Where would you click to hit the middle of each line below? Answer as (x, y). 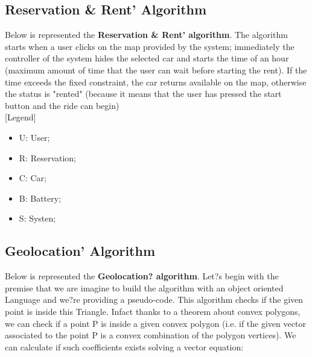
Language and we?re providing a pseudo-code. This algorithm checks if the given (154, 300)
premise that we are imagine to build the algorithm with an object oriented (144, 287)
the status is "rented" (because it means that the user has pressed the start (143, 94)
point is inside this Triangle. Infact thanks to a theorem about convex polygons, (153, 311)
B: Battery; (40, 198)
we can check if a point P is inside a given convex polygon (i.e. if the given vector (155, 323)
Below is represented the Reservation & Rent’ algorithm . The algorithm (146, 35)
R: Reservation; (48, 157)
